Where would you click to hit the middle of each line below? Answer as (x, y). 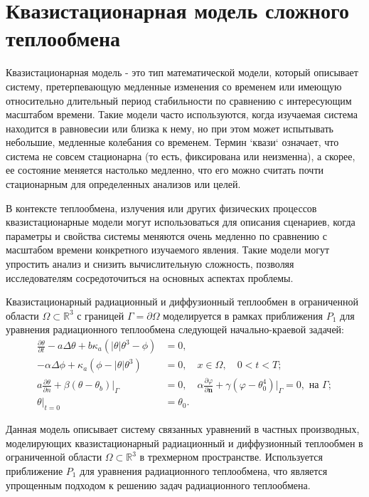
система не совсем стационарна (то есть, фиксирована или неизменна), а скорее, (181, 156)
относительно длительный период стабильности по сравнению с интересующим (179, 100)
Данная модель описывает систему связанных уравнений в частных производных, (183, 429)
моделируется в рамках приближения (243, 315)
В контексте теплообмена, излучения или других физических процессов (161, 208)
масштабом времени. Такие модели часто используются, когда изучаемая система (182, 114)
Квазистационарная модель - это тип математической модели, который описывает (182, 72)
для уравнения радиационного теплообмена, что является (204, 471)
